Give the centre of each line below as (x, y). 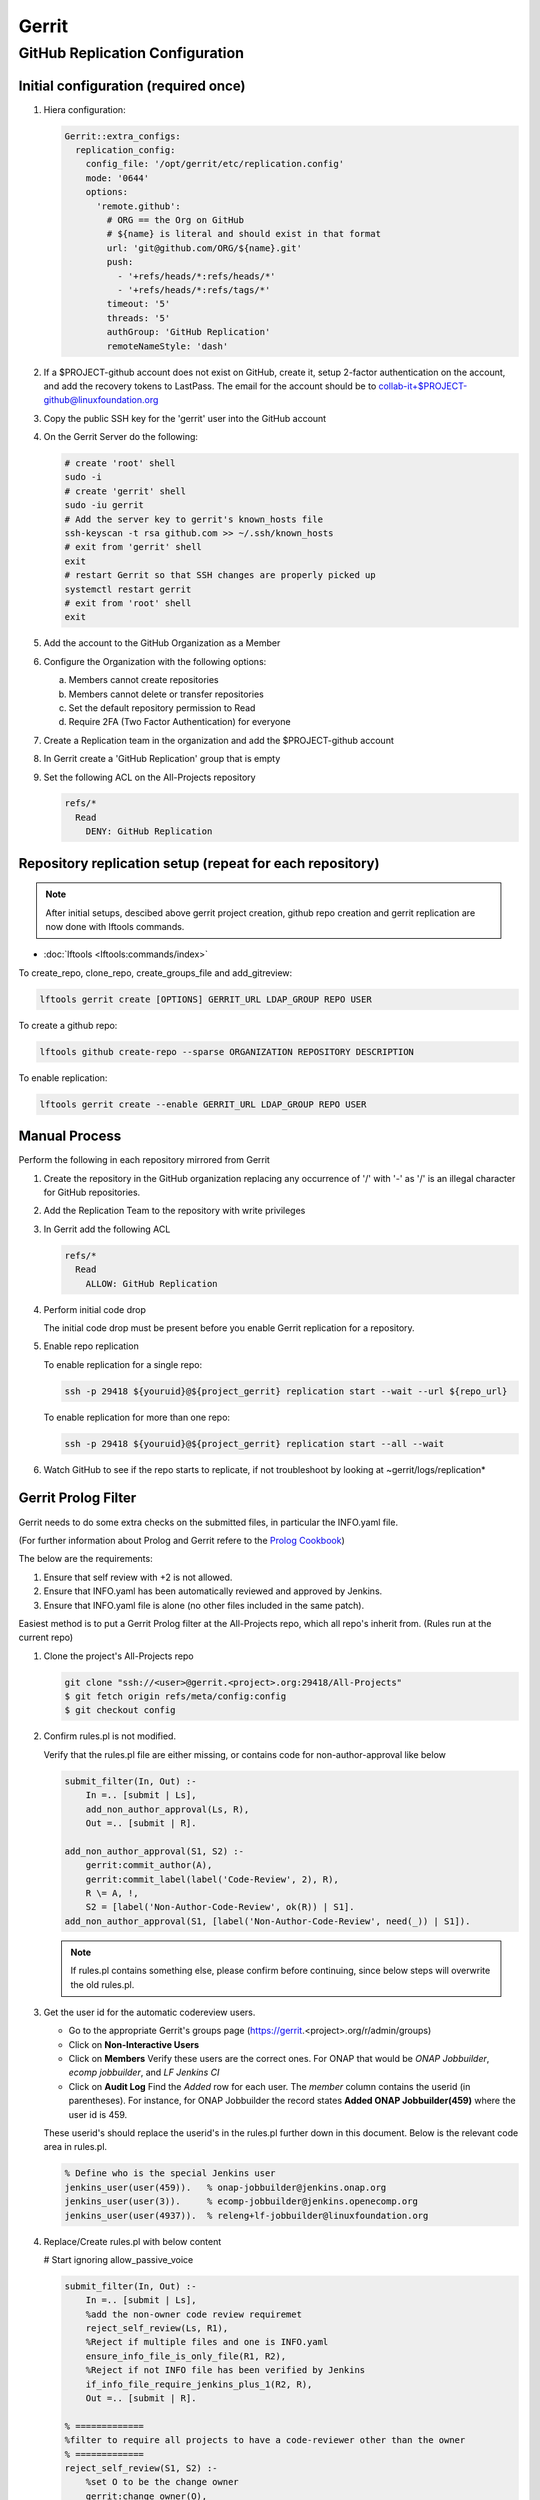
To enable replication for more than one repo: (136, 1417)
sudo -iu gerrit (104, 505)
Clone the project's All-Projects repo (118, 1656)
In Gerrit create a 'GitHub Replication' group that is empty (162, 759)
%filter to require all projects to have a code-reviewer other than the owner (265, 2440)
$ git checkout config (120, 1710)
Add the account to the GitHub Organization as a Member (162, 643)
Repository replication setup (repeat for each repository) (199, 863)
